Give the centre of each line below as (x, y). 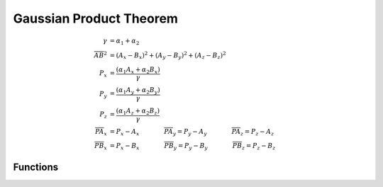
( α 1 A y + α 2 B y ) (138, 91)
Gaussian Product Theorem (96, 18)
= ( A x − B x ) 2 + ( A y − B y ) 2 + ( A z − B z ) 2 (168, 56)
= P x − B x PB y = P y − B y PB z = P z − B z (193, 147)
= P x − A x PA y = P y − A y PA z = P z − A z (192, 132)
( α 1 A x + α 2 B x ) (138, 70)
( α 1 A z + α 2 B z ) (138, 112)
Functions (36, 167)
